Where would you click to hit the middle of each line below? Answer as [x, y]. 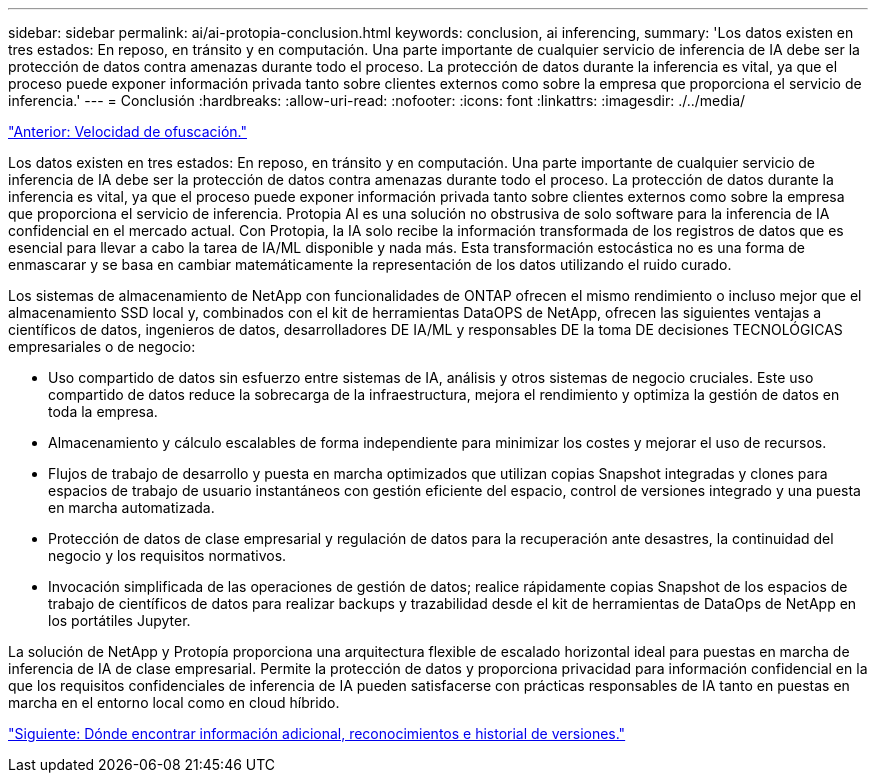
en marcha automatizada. [131, 507]
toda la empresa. [103, 411]
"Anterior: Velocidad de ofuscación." [127, 131]
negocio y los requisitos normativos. [167, 555]
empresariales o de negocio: [102, 346]
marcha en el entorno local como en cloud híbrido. [174, 702]
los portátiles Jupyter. [119, 620]
